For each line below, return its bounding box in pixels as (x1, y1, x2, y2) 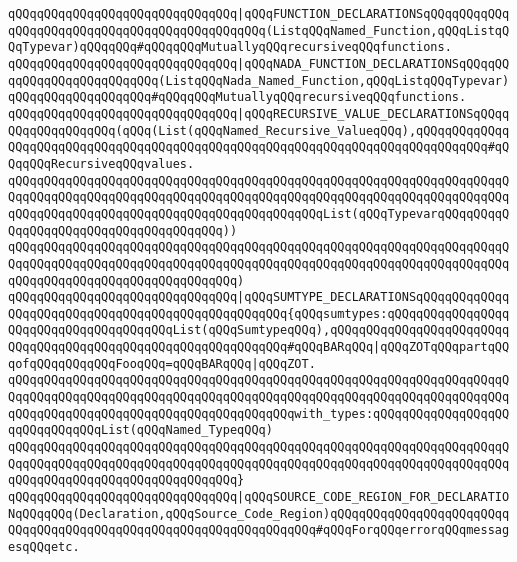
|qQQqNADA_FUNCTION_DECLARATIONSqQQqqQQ (237, 56, 510, 71)
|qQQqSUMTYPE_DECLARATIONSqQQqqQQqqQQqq (237, 290, 510, 305)
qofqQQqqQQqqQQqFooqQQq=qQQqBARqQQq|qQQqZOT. (8, 356, 316, 371)
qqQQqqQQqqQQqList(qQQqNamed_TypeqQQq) (8, 423, 273, 438)
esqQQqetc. (8, 540, 80, 554)
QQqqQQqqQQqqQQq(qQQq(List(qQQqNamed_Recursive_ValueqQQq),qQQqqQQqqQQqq (8, 123, 510, 138)
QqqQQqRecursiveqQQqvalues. (8, 156, 195, 171)
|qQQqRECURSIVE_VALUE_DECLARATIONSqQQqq (237, 106, 510, 121)
